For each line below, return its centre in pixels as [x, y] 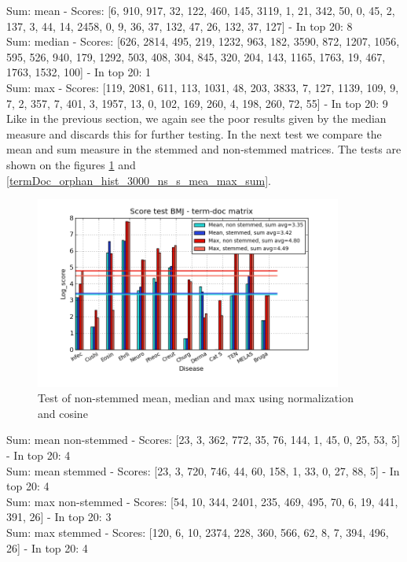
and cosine [63, 413]
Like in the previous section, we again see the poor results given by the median [196, 118]
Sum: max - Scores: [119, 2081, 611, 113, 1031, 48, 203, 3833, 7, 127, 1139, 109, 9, [203, 87]
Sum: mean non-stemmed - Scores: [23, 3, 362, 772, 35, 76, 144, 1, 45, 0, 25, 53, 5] [203, 440]
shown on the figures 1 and [71, 164]
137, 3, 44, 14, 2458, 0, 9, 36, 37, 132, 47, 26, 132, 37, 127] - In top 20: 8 [180, 26]
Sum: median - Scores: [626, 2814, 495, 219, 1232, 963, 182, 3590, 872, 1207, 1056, [203, 41]
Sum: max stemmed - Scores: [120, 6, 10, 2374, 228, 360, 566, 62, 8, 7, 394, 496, [198, 532]
